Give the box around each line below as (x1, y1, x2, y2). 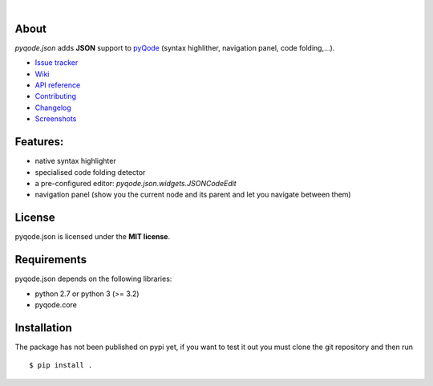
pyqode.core (34, 299, 78, 309)
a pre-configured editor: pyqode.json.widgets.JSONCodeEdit (34, 178, 237, 188)
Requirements (14, 253, 87, 266)
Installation (14, 321, 72, 335)
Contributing (34, 91, 76, 101)
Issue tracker (34, 58, 79, 67)
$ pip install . (29, 361, 93, 370)
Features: (14, 135, 64, 148)
